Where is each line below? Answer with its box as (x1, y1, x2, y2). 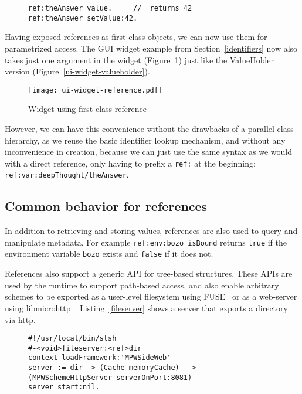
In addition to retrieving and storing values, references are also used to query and (5, 225, 298, 237)
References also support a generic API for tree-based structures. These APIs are (5, 267, 293, 280)
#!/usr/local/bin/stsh (28, 334, 117, 343)
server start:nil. (28, 383, 100, 392)
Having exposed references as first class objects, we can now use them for (5, 30, 267, 43)
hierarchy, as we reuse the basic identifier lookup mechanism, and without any (5, 134, 286, 146)
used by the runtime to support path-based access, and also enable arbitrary (5, 278, 279, 291)
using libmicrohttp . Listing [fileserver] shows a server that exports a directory (5, 301, 288, 314)
